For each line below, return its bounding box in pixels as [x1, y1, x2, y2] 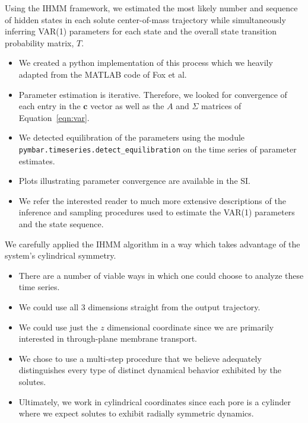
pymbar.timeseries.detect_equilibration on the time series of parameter [18, 142, 297, 155]
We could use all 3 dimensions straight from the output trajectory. [18, 300, 261, 313]
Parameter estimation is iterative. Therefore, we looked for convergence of [18, 88, 287, 100]
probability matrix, [5, 36, 74, 49]
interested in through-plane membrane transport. [18, 332, 198, 345]
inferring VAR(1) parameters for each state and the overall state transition [5, 25, 277, 37]
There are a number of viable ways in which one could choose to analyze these [18, 269, 304, 281]
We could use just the [18, 320, 98, 333]
